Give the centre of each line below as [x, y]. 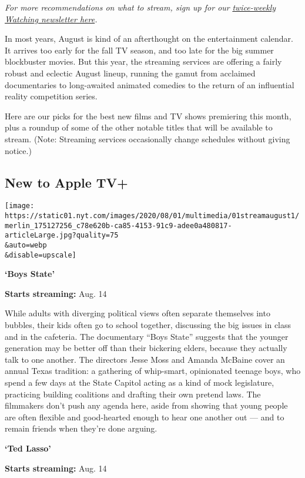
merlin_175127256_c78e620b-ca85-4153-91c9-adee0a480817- [118, 225]
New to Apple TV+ [66, 182]
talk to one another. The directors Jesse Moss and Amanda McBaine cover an [145, 359]
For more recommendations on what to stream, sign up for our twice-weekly [140, 7]
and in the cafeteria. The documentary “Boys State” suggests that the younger [147, 336]
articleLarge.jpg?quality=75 [62, 235]
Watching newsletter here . [51, 19]
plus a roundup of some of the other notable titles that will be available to [139, 127]
